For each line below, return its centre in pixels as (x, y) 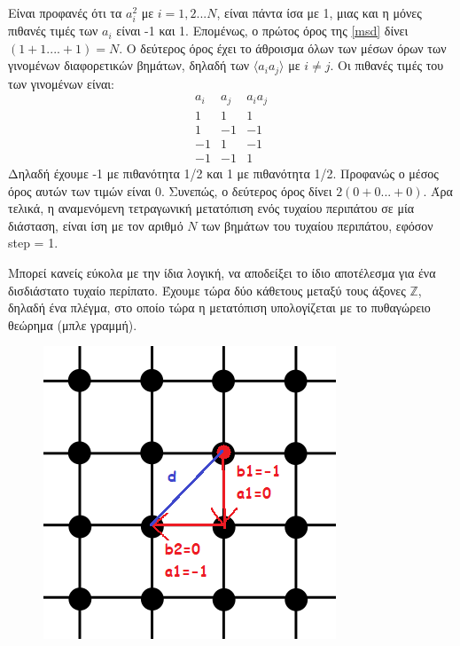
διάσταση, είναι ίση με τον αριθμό (96, 225)
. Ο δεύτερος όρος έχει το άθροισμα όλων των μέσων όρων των (283, 47)
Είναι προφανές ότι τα (65, 12)
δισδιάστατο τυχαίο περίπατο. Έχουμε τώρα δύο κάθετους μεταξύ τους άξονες (207, 290)
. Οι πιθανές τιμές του (387, 65)
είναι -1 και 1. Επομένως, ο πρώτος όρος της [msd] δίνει (262, 31)
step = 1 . (33, 243)
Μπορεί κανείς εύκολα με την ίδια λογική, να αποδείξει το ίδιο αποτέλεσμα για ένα (222, 272)
